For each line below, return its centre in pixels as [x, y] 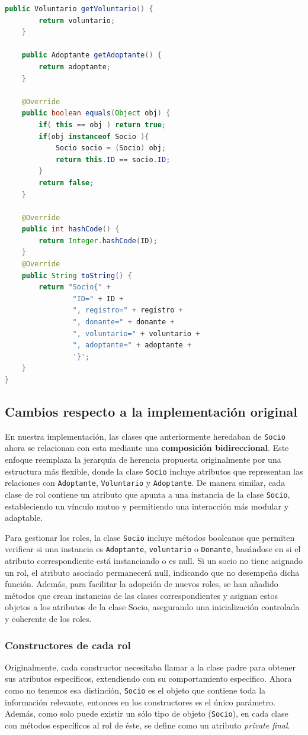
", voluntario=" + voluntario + [136, 333]
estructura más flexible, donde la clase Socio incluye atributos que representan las [154, 471]
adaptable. [24, 518]
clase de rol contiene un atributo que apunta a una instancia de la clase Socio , [147, 494]
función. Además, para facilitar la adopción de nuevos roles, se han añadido [142, 584]
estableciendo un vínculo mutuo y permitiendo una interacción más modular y [147, 506]
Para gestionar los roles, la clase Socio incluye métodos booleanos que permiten [150, 537]
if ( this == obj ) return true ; [102, 125]
